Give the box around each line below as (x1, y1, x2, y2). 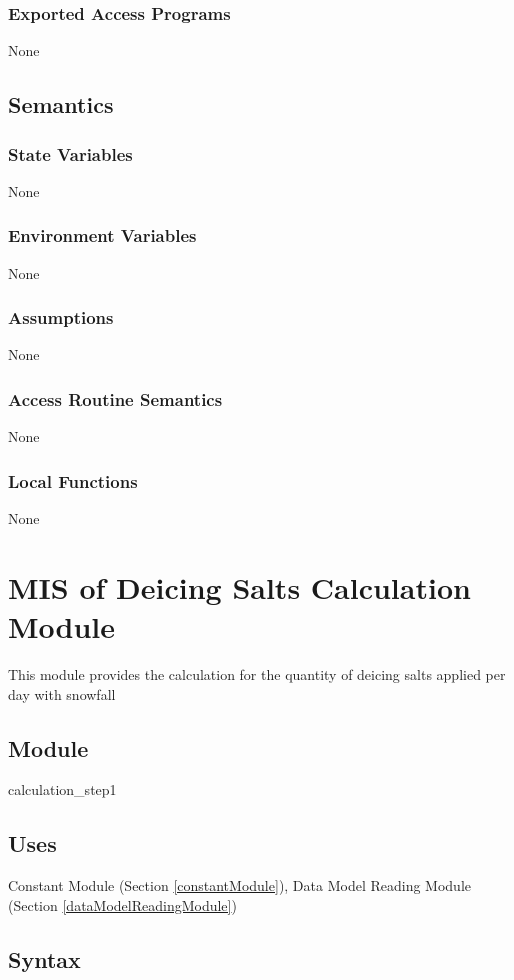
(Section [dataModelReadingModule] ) (8, 894, 237, 915)
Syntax (8, 943, 81, 974)
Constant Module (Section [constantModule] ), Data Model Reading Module (8, 875, 472, 896)
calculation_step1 (8, 779, 117, 800)
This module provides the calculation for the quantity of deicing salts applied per (8, 663, 506, 684)
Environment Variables (8, 223, 197, 248)
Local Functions (8, 468, 138, 493)
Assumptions (8, 305, 114, 330)
